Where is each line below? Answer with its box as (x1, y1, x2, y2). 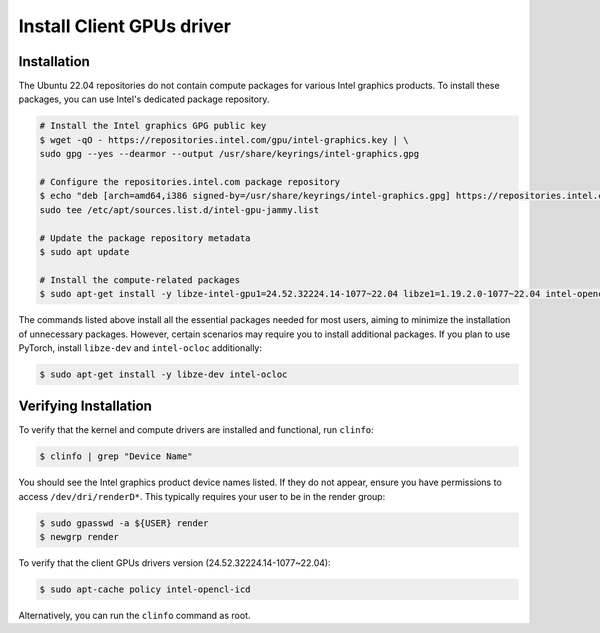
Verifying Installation (18, 398, 152, 415)
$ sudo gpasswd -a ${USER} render (39, 517, 209, 529)
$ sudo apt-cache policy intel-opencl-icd (39, 584, 251, 595)
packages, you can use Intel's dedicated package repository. (18, 93, 270, 105)
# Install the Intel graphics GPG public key (39, 120, 267, 132)
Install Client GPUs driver (18, 15, 232, 37)
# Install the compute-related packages (39, 274, 240, 285)
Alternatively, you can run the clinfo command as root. (18, 610, 251, 622)
